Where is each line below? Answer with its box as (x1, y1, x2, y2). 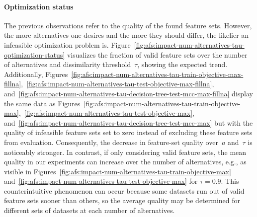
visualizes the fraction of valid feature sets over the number (67, 49, 248, 60)
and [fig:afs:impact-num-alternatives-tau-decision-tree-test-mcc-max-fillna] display (4, 88, 253, 98)
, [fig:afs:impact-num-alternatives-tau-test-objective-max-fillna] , (21, 78, 214, 89)
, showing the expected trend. (137, 59, 228, 70)
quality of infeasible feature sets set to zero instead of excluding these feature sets (4, 127, 253, 138)
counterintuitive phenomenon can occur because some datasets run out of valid (4, 185, 245, 196)
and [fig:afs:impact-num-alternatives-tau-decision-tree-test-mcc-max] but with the (4, 117, 253, 128)
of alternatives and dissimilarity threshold (4, 59, 131, 70)
